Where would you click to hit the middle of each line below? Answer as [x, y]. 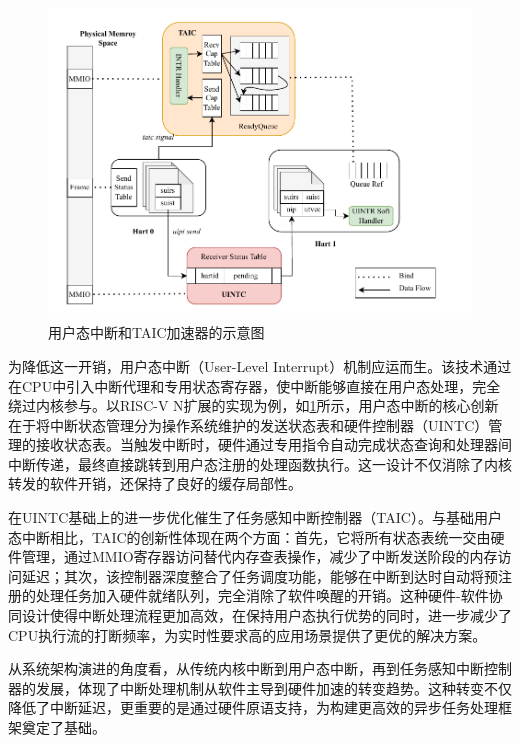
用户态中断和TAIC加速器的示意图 [156, 332]
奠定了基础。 [63, 727]
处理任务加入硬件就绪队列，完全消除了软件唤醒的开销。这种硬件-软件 [262, 595]
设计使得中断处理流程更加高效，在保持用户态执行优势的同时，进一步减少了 [266, 615]
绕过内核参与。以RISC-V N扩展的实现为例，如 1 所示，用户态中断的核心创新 [253, 405]
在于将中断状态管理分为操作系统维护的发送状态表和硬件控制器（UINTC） [248, 424]
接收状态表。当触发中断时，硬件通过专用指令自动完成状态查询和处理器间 [273, 444]
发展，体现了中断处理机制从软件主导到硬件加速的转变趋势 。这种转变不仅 [273, 687]
